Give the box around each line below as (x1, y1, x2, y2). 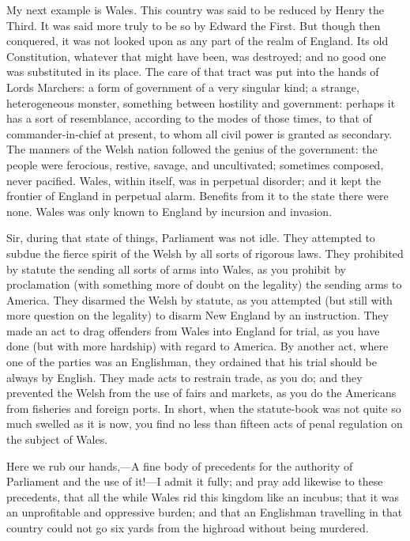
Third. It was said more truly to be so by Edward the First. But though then (6, 17, 381, 33)
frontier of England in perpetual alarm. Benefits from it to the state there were (6, 187, 389, 204)
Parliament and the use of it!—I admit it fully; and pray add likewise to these (6, 473, 383, 490)
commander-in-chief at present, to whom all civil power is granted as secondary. (6, 125, 393, 142)
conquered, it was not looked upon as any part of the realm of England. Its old (6, 32, 389, 49)
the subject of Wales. (6, 431, 108, 448)
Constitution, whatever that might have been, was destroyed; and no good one (6, 47, 386, 64)
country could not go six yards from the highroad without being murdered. (6, 520, 369, 535)
